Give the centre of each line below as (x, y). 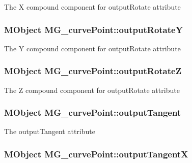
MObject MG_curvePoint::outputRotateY (93, 29)
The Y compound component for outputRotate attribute (92, 48)
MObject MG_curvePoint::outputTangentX (96, 154)
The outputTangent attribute (50, 131)
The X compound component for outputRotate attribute (92, 7)
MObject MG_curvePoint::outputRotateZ (93, 71)
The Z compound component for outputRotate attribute (92, 90)
